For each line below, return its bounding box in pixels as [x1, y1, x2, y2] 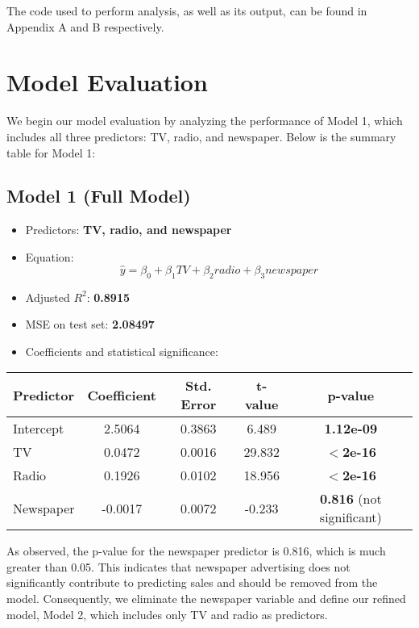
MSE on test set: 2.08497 [25, 316, 155, 333]
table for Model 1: [6, 144, 96, 161]
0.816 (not [320, 489, 382, 509]
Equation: [25, 248, 74, 265]
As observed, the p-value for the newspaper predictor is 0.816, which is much [6, 542, 386, 559]
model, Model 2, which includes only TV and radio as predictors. [6, 605, 328, 622]
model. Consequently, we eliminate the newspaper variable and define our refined [6, 590, 406, 607]
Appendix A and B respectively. [6, 18, 164, 35]
